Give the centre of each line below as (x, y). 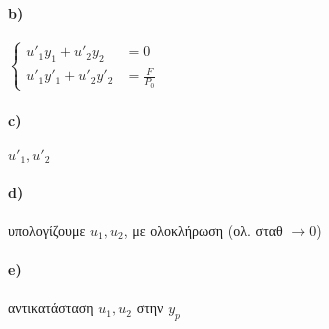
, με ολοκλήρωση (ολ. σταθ (203, 229)
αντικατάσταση (51, 307)
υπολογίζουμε (47, 229)
